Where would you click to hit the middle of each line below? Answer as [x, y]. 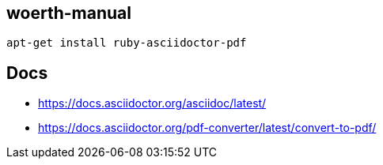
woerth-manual [69, 13]
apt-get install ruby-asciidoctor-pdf [127, 43]
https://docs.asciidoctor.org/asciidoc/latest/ [152, 103]
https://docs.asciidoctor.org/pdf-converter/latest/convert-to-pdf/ [207, 128]
